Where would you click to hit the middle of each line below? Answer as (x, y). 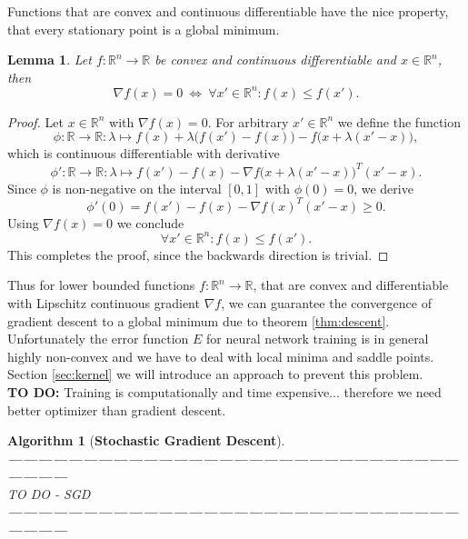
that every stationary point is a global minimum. (144, 29)
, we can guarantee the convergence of (326, 302)
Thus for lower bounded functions (101, 285)
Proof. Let (35, 121)
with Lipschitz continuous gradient (104, 302)
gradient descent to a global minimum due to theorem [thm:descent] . (199, 320)
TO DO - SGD (49, 493)
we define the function (399, 121)
